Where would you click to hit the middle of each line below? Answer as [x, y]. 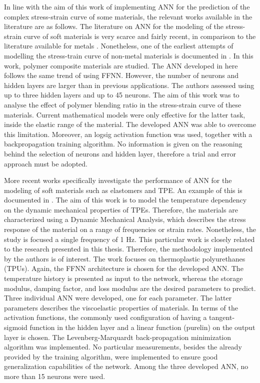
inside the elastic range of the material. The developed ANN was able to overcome [130, 124]
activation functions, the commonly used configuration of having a [105, 317]
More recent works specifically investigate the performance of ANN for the [118, 180]
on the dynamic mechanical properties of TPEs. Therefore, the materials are [121, 209]
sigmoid [16, 327]
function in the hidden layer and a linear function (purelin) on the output [142, 327]
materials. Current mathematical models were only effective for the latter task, [125, 114]
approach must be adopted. [46, 163]
